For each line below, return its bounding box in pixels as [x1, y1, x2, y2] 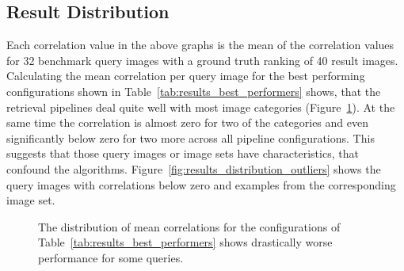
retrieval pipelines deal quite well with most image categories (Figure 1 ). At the [6, 98, 395, 115]
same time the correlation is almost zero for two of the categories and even [6, 114, 368, 131]
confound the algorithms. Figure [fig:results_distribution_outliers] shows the [6, 160, 381, 177]
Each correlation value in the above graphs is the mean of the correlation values [6, 36, 394, 53]
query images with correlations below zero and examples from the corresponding [6, 176, 396, 193]
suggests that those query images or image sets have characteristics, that [6, 145, 359, 162]
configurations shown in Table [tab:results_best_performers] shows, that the [6, 82, 381, 99]
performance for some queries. [38, 249, 184, 265]
